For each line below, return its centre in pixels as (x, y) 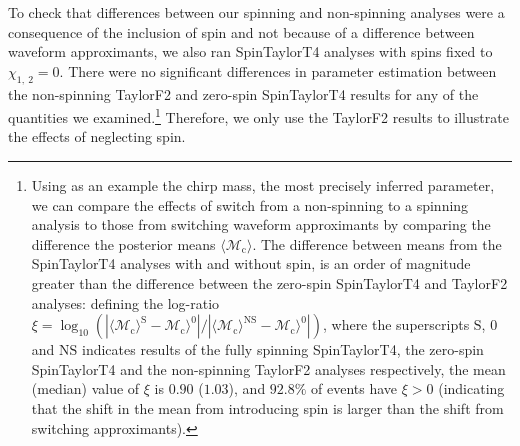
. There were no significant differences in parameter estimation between (278, 70)
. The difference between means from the (377, 243)
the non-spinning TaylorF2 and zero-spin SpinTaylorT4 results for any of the (243, 93)
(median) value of (85, 388)
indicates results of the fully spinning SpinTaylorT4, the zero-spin (282, 349)
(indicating (471, 388)
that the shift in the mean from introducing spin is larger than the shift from (267, 407)
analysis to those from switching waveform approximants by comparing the (261, 224)
